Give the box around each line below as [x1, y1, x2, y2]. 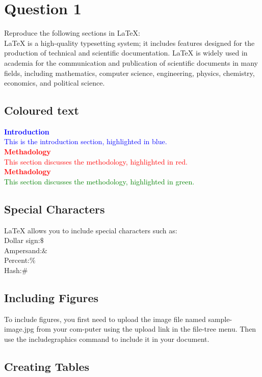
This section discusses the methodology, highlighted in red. [4, 156, 188, 167]
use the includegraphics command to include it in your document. [4, 334, 209, 344]
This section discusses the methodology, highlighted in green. [4, 176, 195, 186]
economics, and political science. [4, 77, 105, 88]
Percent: [4, 255, 30, 265]
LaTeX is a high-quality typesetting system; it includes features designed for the [4, 37, 255, 48]
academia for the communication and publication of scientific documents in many [4, 57, 258, 68]
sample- [208, 313, 232, 324]
